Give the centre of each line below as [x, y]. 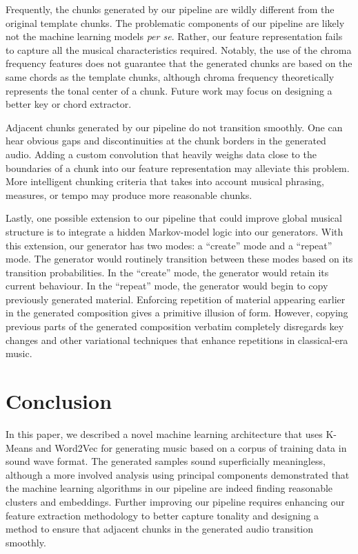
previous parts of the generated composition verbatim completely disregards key [175, 326]
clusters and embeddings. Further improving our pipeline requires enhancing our [175, 501]
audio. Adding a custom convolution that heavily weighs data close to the [161, 154]
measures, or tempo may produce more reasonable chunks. [129, 194]
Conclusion [59, 401]
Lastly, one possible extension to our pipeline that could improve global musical [174, 218]
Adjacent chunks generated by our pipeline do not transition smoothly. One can [174, 127]
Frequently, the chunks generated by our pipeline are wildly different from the [170, 9]
